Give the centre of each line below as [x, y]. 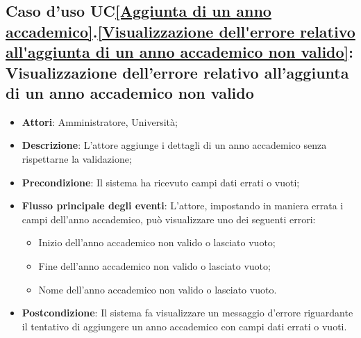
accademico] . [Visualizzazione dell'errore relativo [180, 31]
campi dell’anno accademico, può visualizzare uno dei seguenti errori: [169, 219]
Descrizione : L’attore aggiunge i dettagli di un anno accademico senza [174, 145]
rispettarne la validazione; [77, 158]
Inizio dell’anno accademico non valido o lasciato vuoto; [157, 242]
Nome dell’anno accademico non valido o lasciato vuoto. [158, 289]
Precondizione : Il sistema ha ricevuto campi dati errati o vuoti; [161, 182]
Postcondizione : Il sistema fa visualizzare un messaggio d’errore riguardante [187, 313]
